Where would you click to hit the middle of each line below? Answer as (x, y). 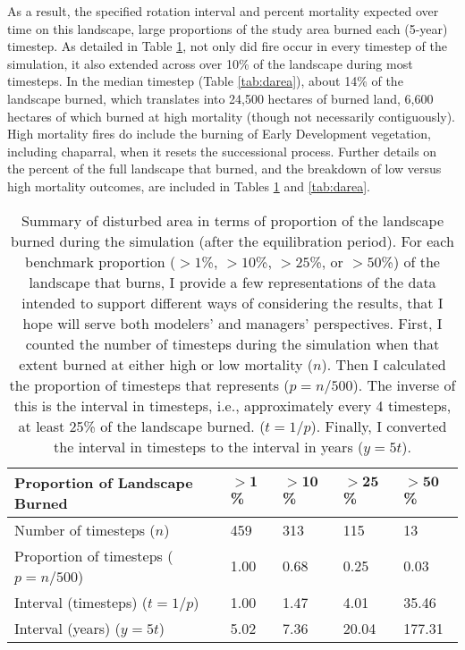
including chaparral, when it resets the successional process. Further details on (222, 151)
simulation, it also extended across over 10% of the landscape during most (210, 63)
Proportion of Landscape (104, 482)
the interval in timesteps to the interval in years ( (209, 446)
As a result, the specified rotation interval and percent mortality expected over (223, 11)
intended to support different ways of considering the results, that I (232, 302)
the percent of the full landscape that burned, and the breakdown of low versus (224, 169)
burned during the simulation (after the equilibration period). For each (232, 241)
